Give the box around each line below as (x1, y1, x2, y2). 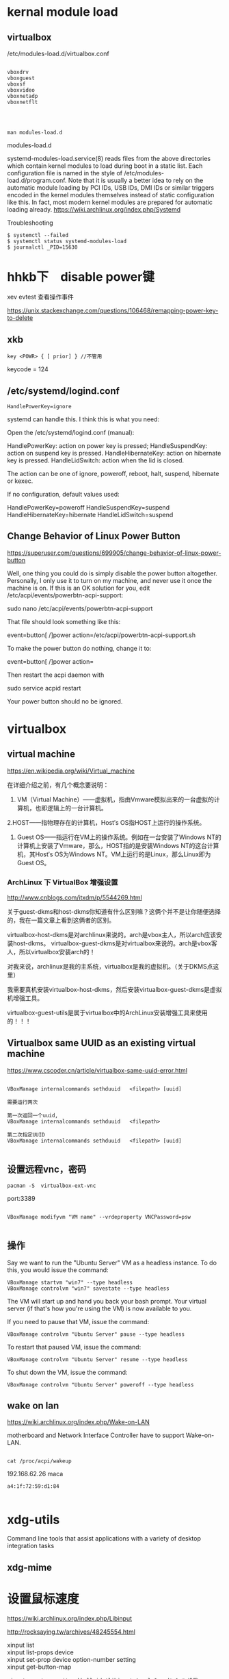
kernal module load (7, 4, 118, 20)
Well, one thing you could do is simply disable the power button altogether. (7, 569, 217, 577)
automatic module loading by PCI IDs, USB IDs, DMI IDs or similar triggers (7, 184, 214, 192)
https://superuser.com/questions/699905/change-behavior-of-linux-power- (7, 549, 221, 557)
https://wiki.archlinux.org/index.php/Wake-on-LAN (7, 1418, 150, 1426)
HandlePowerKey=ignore (7, 403, 72, 410)
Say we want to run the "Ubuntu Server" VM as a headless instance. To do (7, 1258, 217, 1267)
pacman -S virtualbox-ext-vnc (7, 1182, 96, 1189)
